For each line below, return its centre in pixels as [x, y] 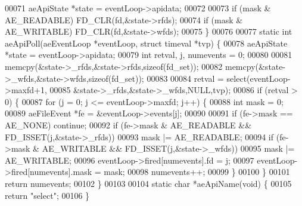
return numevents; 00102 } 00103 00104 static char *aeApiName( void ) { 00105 [148, 183]
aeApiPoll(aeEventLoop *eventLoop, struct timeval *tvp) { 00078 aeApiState [146, 43]
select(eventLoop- [259, 78]
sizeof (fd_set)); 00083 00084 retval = [156, 78]
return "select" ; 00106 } [47, 195]
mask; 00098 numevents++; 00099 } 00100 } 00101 [197, 172]
